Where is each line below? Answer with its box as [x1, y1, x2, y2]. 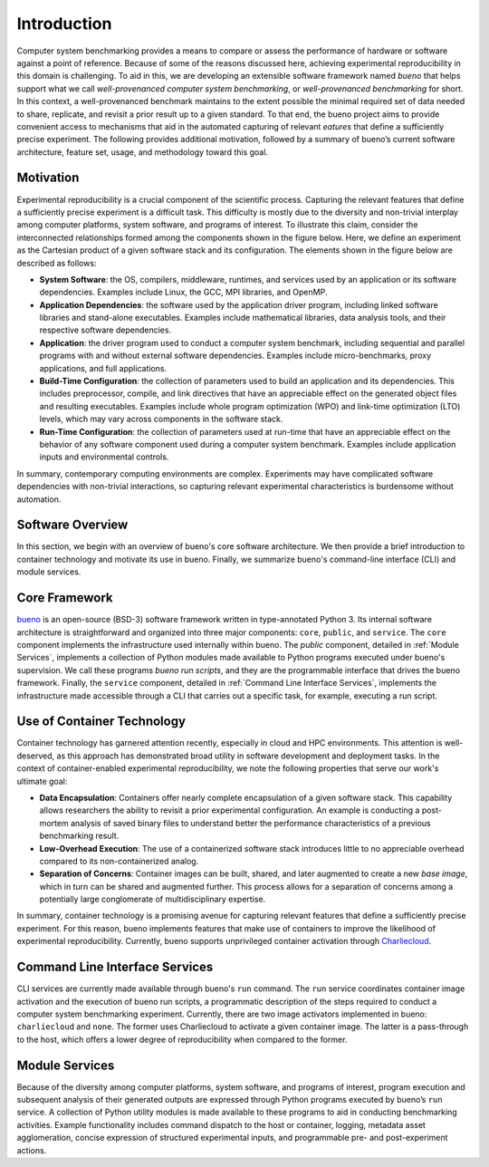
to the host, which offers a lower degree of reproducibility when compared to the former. [16, 1034, 348, 1045]
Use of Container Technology [16, 714, 186, 729]
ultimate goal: [16, 776, 68, 786]
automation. [16, 494, 62, 505]
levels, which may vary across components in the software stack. [39, 413, 283, 425]
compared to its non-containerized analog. [39, 855, 199, 866]
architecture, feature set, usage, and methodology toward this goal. [16, 146, 269, 158]
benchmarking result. [39, 830, 120, 842]
